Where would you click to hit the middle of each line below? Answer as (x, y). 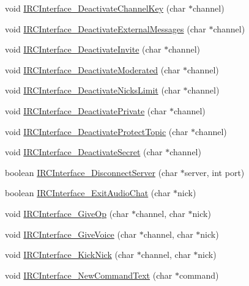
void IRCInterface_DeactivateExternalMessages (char (106, 28)
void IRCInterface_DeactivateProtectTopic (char (97, 131)
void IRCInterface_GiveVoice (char (71, 234)
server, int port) (214, 172)
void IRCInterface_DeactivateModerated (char (93, 69)
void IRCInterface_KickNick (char (70, 255)
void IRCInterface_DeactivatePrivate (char (86, 110)
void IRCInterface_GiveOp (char (67, 213)
